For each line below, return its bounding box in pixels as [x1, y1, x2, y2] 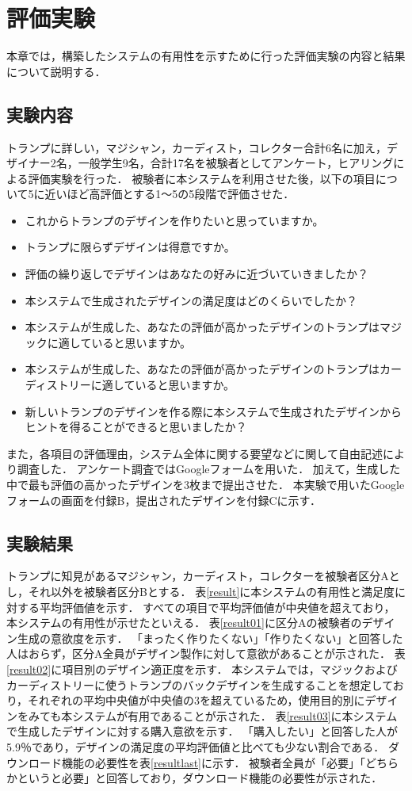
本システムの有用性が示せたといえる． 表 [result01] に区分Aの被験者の [6, 614, 362, 631]
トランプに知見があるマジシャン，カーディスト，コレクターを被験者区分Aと [6, 567, 400, 584]
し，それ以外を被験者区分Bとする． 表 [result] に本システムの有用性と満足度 [6, 583, 395, 599]
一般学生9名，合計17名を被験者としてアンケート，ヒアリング [78, 155, 394, 171]
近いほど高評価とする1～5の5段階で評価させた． [44, 185, 295, 202]
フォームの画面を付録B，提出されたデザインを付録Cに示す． [6, 491, 322, 508]
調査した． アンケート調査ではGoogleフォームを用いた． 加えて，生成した [17, 460, 401, 477]
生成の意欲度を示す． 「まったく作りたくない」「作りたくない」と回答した [17, 629, 403, 646]
